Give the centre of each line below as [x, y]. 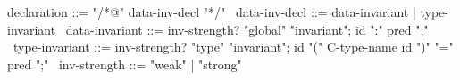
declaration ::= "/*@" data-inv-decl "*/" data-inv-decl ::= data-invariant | [212, 12]
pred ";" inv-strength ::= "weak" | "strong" [125, 64]
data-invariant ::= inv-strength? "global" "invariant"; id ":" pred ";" [247, 29]
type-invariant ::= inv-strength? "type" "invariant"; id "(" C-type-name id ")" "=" [233, 47]
